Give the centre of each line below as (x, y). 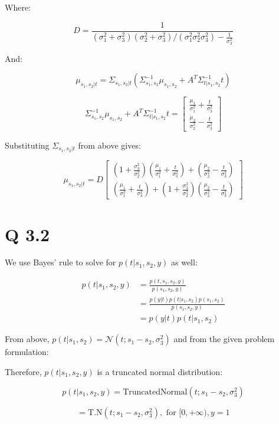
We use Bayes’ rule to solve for (60, 262)
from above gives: (109, 145)
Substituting (27, 145)
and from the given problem (224, 339)
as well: (184, 262)
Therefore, (23, 372)
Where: (18, 7)
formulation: (27, 352)
